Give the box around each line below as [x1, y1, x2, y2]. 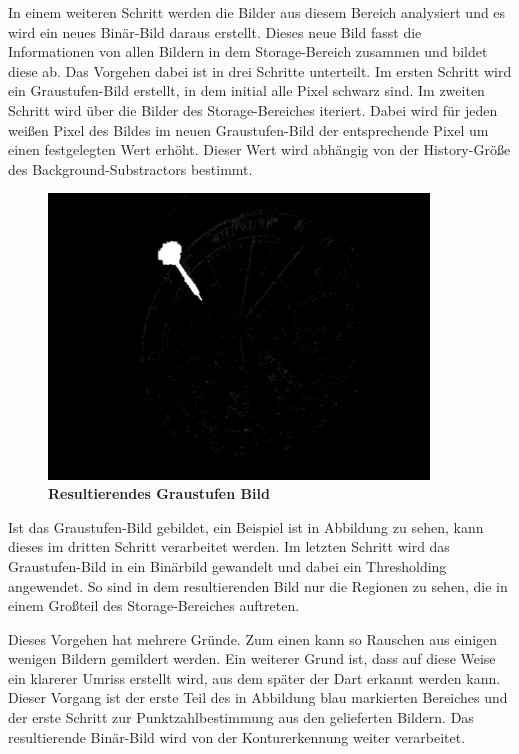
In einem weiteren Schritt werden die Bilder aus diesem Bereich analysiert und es [8, 2, 506, 22]
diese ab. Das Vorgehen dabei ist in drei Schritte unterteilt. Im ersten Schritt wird [8, 60, 512, 81]
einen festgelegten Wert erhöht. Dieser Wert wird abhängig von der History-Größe [8, 139, 511, 160]
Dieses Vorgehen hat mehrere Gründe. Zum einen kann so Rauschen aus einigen [8, 628, 498, 649]
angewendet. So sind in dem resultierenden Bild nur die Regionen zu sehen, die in [8, 575, 508, 596]
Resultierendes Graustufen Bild [48, 483, 270, 504]
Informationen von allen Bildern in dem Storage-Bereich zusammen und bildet [8, 41, 488, 62]
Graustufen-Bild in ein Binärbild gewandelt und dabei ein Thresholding [8, 555, 447, 576]
